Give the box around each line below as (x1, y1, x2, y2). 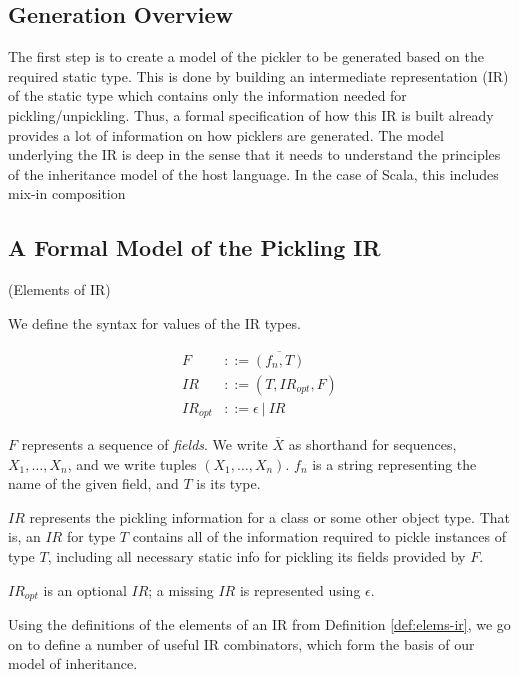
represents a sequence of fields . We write (21, 434, 268, 455)
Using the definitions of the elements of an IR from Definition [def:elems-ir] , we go (8, 614, 511, 635)
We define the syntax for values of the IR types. (8, 312, 301, 333)
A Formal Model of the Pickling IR (8, 232, 381, 263)
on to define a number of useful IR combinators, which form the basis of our (8, 633, 475, 654)
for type (66, 526, 116, 547)
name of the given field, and (8, 473, 179, 494)
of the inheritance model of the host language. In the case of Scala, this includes (8, 163, 499, 184)
